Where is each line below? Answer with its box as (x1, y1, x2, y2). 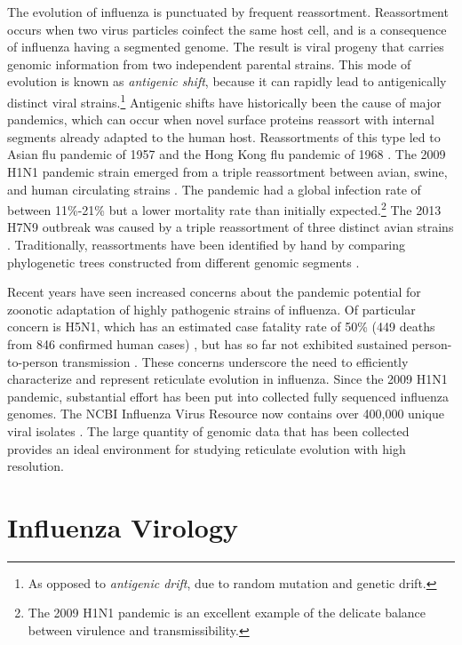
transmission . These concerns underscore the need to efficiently (61, 352, 409, 370)
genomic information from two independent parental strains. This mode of (7, 54, 411, 73)
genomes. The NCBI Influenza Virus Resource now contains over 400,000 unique (7, 404, 444, 423)
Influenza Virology (7, 508, 238, 545)
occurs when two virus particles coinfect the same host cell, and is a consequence (7, 20, 447, 38)
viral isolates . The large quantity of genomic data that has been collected (7, 421, 410, 440)
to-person (7, 352, 59, 370)
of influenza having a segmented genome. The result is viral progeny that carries (7, 37, 444, 56)
